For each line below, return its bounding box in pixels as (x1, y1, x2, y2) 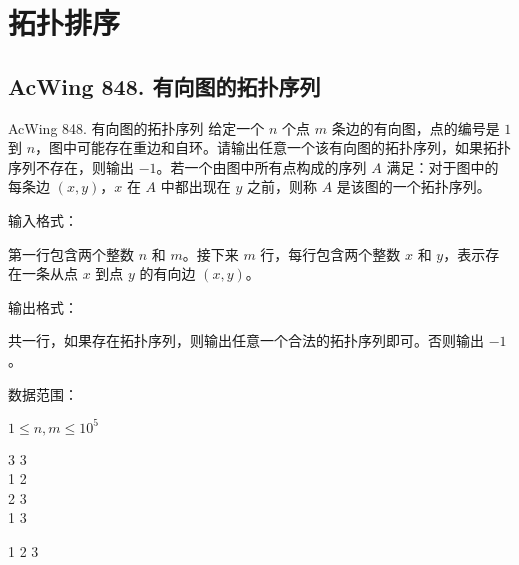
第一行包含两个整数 (8, 243, 134, 264)
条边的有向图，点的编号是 (331, 117, 500, 138)
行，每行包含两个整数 (260, 243, 401, 264)
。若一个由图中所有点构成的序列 (156, 156, 367, 177)
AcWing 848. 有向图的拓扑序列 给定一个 (8, 117, 265, 138)
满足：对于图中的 (386, 156, 499, 177)
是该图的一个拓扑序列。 (336, 176, 491, 197)
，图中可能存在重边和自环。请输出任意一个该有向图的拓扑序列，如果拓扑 (35, 137, 512, 158)
